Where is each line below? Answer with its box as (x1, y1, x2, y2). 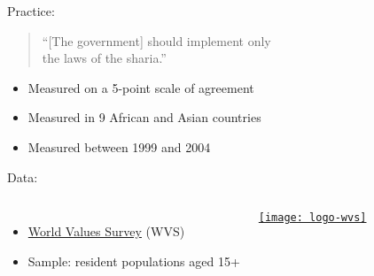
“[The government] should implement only (42, 31, 271, 50)
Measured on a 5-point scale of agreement (27, 78, 254, 96)
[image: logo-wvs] (258, 211, 367, 225)
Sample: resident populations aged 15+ (27, 251, 240, 270)
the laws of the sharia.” (42, 49, 167, 67)
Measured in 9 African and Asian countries (27, 108, 261, 126)
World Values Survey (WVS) (27, 222, 185, 241)
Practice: (7, 2, 55, 19)
